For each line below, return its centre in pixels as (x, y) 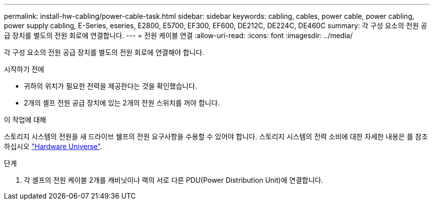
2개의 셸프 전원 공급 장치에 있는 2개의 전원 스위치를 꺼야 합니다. (122, 103)
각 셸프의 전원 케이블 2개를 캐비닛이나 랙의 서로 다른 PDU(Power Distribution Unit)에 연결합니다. (174, 180)
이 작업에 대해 (25, 120)
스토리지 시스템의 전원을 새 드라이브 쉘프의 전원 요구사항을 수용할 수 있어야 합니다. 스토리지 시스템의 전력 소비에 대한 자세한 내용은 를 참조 (216, 136)
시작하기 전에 (24, 69)
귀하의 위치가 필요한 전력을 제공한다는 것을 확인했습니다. (110, 86)
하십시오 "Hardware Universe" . (53, 146)
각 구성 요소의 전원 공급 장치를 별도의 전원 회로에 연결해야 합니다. (104, 52)
